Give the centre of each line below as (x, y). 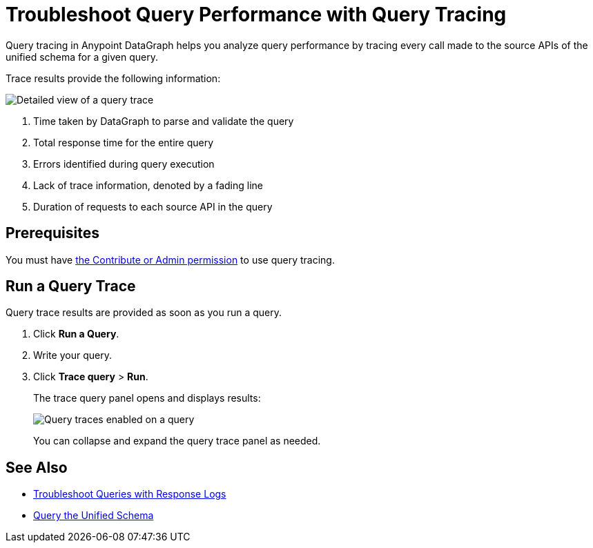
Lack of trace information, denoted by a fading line (148, 185)
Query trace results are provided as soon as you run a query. (144, 313)
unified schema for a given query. (82, 57)
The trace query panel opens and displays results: (147, 398)
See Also (37, 467)
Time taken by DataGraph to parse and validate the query (164, 121)
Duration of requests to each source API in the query (153, 206)
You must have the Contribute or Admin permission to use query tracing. (170, 260)
